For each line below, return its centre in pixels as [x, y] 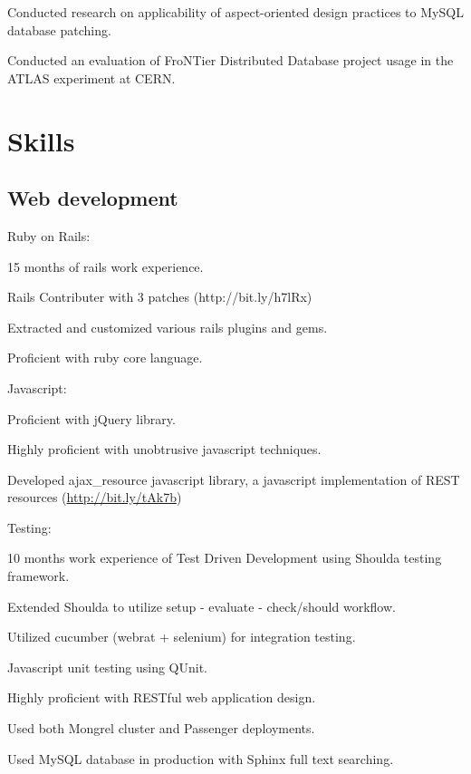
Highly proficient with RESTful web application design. [162, 697]
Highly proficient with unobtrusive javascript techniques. [164, 449]
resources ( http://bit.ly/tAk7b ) [95, 497]
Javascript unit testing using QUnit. [107, 667]
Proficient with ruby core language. [105, 358]
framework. [38, 576]
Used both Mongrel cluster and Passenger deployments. [161, 728]
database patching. [59, 29]
